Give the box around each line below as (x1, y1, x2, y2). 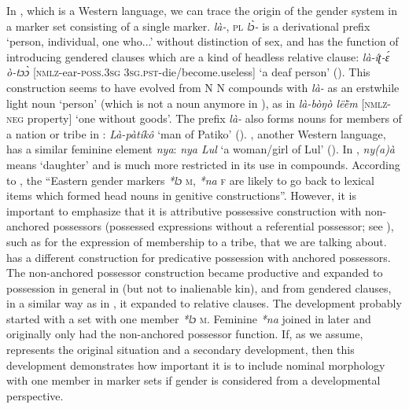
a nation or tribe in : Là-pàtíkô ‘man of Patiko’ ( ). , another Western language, (6, 125, 386, 142)
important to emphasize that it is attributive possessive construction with (6, 202, 362, 219)
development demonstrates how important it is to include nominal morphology (6, 356, 385, 373)
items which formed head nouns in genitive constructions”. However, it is (6, 187, 356, 204)
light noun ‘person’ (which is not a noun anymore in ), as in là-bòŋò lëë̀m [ (6, 94, 365, 111)
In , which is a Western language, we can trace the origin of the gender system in (6, 2, 398, 18)
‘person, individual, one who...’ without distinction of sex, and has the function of (6, 33, 399, 50)
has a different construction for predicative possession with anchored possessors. (6, 249, 391, 265)
